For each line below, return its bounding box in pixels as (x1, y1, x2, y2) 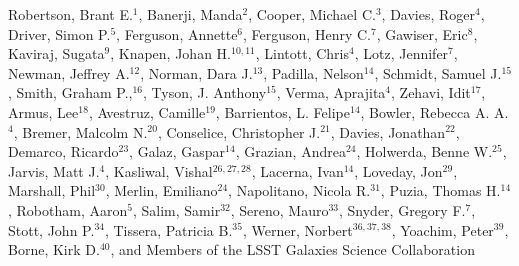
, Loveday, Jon (354, 160, 443, 181)
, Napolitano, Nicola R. (228, 180, 371, 201)
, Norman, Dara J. (140, 62, 253, 83)
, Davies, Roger (381, 4, 476, 24)
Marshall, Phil (8, 180, 96, 201)
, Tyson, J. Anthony (143, 82, 267, 103)
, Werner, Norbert (242, 219, 353, 240)
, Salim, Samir (132, 199, 221, 220)
